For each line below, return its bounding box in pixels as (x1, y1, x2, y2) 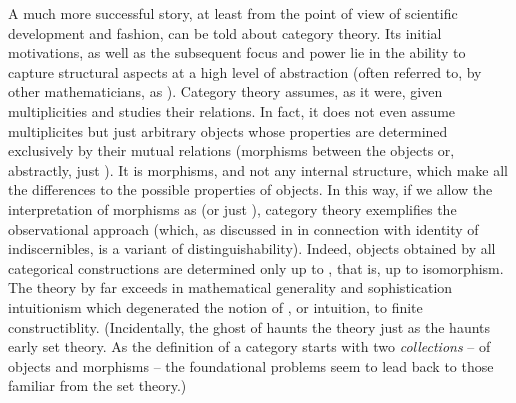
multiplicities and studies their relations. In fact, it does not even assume (8, 100, 456, 121)
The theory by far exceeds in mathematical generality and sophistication (8, 277, 453, 298)
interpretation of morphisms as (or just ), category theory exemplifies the (8, 198, 457, 219)
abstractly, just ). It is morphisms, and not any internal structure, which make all (8, 159, 509, 180)
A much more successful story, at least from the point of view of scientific (8, 3, 458, 23)
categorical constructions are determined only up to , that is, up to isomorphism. (8, 257, 504, 278)
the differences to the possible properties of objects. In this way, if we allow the (8, 179, 493, 200)
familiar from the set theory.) (8, 375, 187, 396)
